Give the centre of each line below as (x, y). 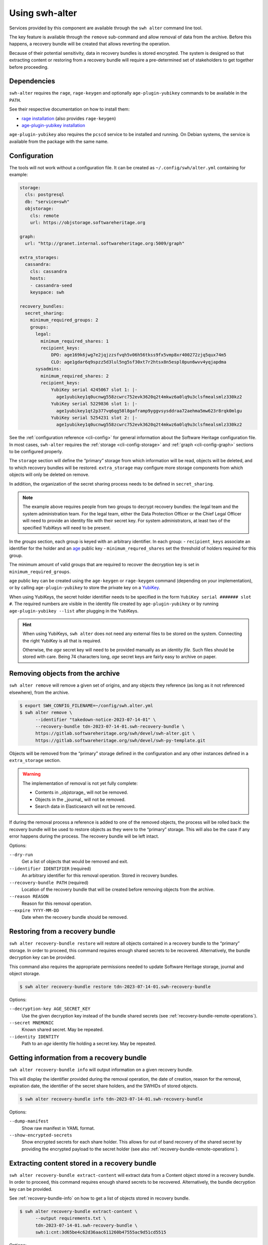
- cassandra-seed (51, 285)
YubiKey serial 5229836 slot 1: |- (94, 404)
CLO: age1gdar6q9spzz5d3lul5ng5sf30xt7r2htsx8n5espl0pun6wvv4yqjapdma (139, 362)
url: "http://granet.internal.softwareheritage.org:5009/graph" (105, 244)
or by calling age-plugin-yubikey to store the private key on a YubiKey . (85, 588)
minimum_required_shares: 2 (75, 376)
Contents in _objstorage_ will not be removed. (82, 792)
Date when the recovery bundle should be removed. (75, 917)
